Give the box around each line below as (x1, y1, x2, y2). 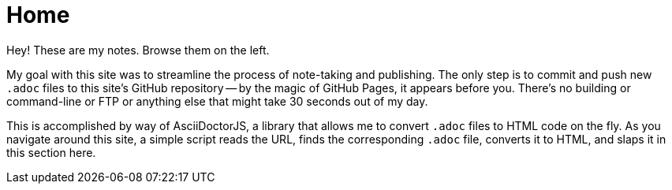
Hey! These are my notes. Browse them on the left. (6, 43, 270, 57)
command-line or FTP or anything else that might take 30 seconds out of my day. (6, 94, 428, 108)
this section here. (6, 145, 96, 159)
